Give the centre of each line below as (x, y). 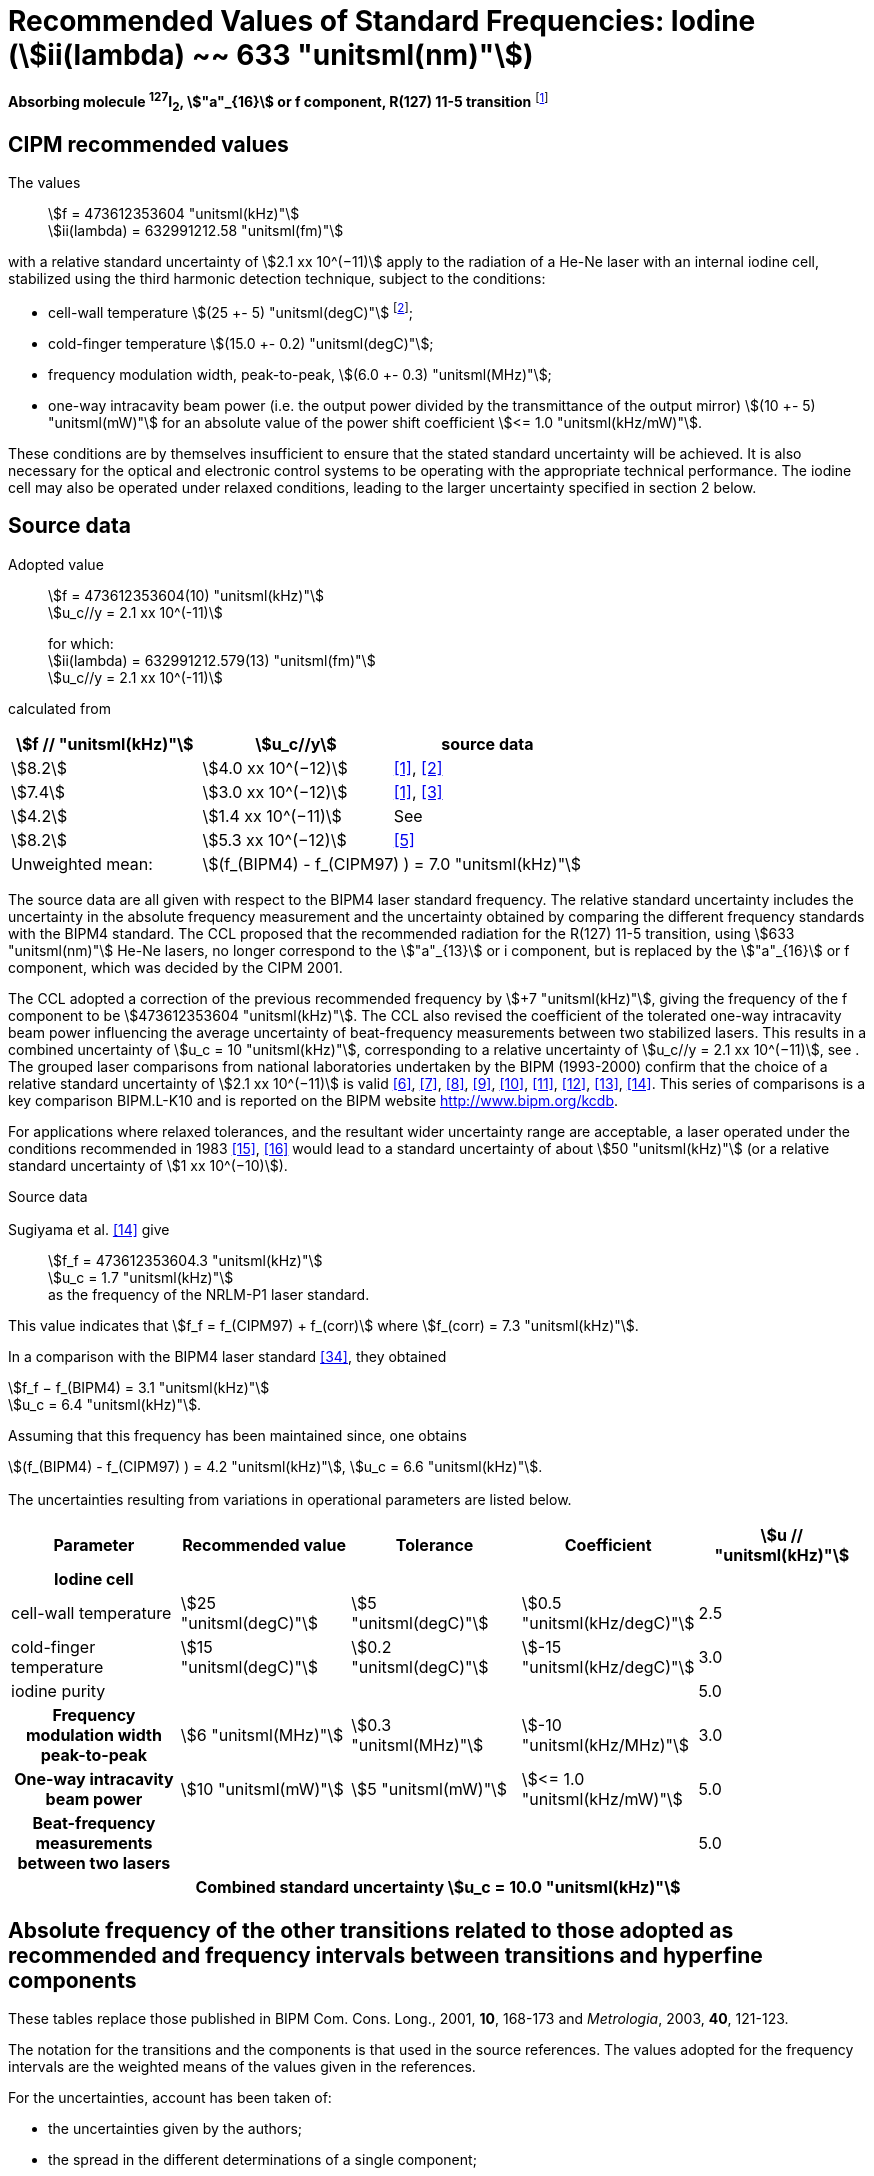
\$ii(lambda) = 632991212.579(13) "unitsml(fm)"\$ (212, 660)
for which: (81, 643)
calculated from (59, 708)
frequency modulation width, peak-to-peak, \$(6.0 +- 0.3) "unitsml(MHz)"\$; (300, 374)
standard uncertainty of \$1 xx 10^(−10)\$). (148, 1165)
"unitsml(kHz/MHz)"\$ (605, 1745)
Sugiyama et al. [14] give (89, 1229)
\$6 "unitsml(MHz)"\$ (262, 1735)
